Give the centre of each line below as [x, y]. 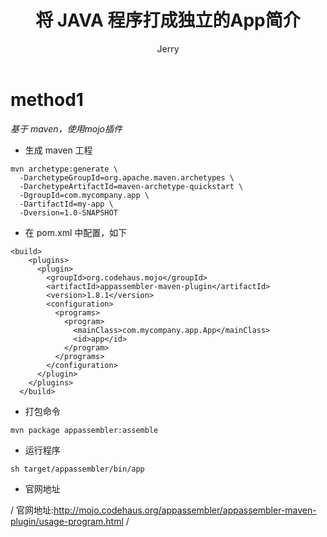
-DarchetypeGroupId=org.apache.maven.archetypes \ [127, 177]
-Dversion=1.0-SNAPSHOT [68, 212]
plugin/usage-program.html [67, 521]
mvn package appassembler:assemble [84, 430]
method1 [47, 99]
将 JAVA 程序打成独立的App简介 [168, 20]
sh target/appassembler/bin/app [77, 469]
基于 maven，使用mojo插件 [66, 128]
